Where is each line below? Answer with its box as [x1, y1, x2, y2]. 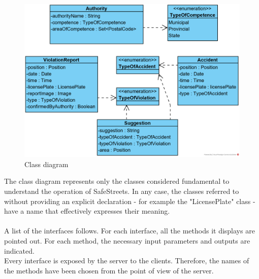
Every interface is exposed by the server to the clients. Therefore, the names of [4, 255, 249, 266]
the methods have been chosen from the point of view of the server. [4, 265, 214, 275]
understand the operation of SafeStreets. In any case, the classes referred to [4, 186, 239, 196]
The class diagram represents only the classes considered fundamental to [4, 176, 230, 186]
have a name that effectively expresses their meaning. [4, 206, 170, 216]
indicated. [4, 245, 35, 256]
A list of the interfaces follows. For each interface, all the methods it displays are [4, 225, 255, 236]
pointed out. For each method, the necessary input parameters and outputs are [4, 235, 250, 246]
